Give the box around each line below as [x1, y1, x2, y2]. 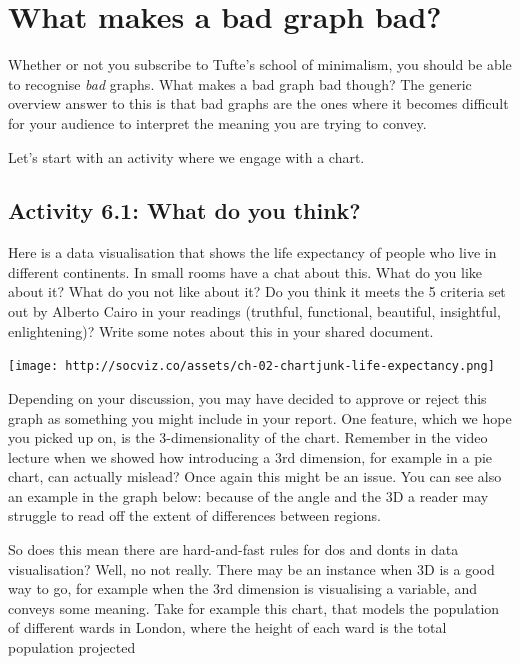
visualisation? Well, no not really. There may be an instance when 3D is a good [8, 558, 495, 579]
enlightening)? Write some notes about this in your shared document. [8, 320, 434, 341]
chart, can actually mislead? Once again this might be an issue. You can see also [8, 466, 502, 487]
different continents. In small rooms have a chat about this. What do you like [8, 261, 483, 282]
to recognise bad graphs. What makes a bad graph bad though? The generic [8, 73, 472, 94]
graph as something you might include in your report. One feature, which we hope [8, 407, 512, 428]
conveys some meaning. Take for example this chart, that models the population [8, 597, 500, 618]
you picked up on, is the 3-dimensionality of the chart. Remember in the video [8, 427, 488, 448]
